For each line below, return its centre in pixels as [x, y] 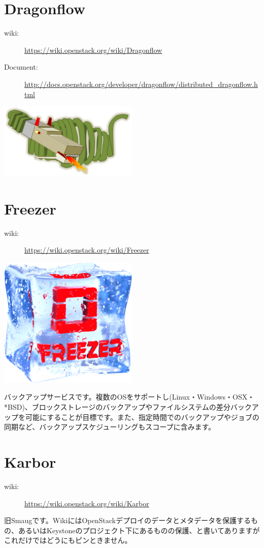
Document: [21, 67]
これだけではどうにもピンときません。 [68, 540]
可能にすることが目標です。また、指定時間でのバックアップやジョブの [142, 417]
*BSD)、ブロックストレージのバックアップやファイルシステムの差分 [117, 407]
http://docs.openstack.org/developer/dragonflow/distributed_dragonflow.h [141, 84]
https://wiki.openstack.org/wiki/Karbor [87, 503]
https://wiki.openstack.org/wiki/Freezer [87, 250]
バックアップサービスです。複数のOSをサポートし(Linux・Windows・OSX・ [129, 397]
